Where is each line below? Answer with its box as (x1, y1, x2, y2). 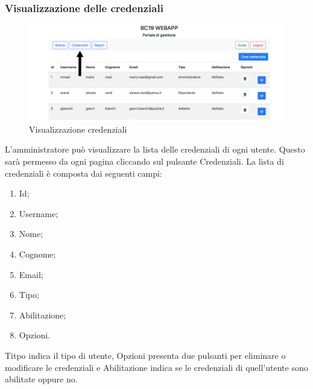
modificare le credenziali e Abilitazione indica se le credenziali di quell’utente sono (5, 361, 308, 373)
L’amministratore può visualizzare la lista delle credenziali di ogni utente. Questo (5, 143, 305, 156)
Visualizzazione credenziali (29, 122, 127, 135)
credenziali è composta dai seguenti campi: (5, 166, 162, 179)
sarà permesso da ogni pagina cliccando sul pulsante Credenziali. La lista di (5, 155, 284, 167)
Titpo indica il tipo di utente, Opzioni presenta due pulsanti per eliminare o (5, 349, 286, 361)
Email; (19, 268, 43, 280)
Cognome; (19, 247, 56, 260)
